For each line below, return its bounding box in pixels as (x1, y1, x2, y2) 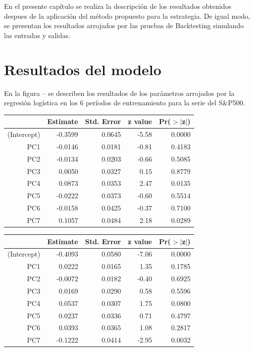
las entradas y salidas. (4, 30, 71, 40)
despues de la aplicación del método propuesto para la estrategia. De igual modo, (4, 10, 251, 21)
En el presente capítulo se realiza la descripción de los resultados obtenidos (4, 1, 231, 11)
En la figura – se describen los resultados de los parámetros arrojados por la (4, 88, 235, 98)
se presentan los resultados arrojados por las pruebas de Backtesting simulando (4, 20, 244, 31)
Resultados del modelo (4, 59, 161, 79)
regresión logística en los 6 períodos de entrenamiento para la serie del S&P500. (4, 97, 245, 108)
